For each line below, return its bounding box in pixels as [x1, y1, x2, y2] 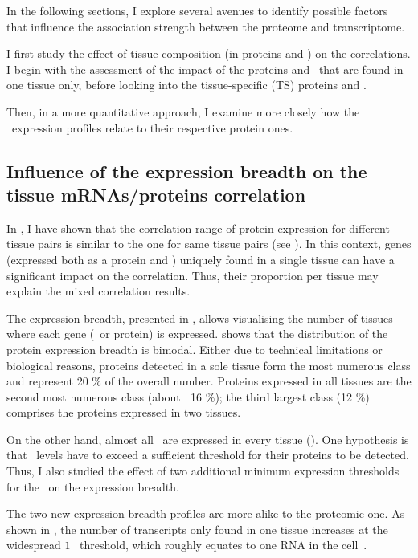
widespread [6, 536, 61, 553]
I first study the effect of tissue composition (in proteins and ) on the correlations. [6, 45, 411, 62]
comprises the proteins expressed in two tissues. [6, 404, 241, 421]
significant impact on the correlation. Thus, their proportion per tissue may [6, 267, 379, 283]
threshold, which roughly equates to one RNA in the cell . [80, 536, 367, 553]
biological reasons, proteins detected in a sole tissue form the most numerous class [6, 356, 411, 373]
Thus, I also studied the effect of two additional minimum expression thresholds [6, 462, 400, 479]
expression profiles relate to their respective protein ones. [11, 119, 293, 136]
